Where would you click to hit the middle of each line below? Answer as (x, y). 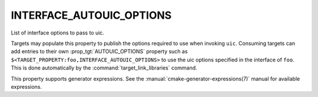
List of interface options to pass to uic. (57, 33)
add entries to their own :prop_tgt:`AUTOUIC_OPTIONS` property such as (99, 51)
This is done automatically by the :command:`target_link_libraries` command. (104, 68)
